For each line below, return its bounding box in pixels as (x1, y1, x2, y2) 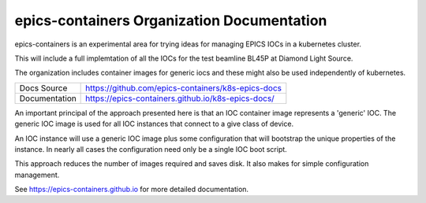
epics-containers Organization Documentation (14, 12, 327, 29)
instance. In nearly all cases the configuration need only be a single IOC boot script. (14, 144, 287, 153)
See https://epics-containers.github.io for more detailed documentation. (14, 185, 248, 194)
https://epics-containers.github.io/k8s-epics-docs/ (85, 93, 275, 104)
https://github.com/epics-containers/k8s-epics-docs (85, 83, 282, 94)
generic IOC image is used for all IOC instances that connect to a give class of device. (14, 119, 294, 129)
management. (14, 170, 60, 179)
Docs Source (19, 83, 68, 94)
